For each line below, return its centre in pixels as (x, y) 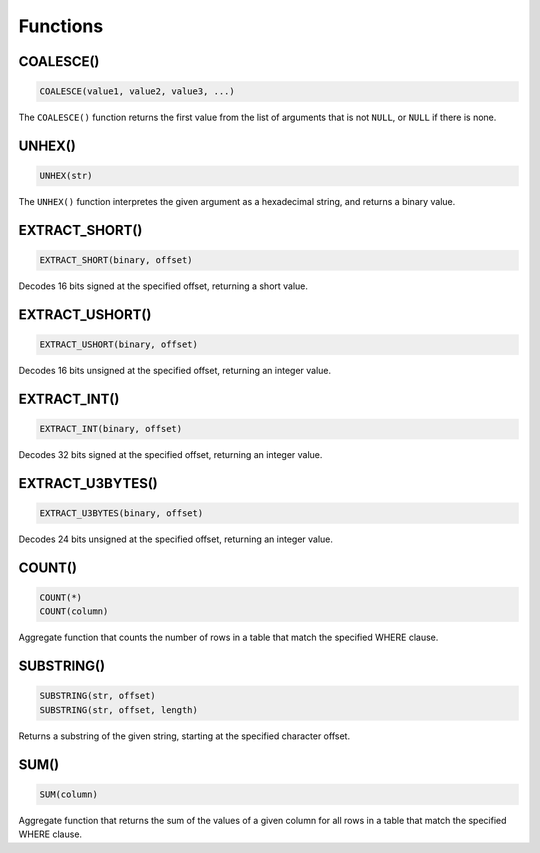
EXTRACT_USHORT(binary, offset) (119, 344)
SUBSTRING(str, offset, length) (119, 709)
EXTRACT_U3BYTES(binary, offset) (121, 513)
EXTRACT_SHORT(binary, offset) (116, 260)
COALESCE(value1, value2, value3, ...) (137, 91)
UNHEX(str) (66, 176)
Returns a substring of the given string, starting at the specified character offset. (184, 736)
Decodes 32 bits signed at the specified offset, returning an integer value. (170, 455)
